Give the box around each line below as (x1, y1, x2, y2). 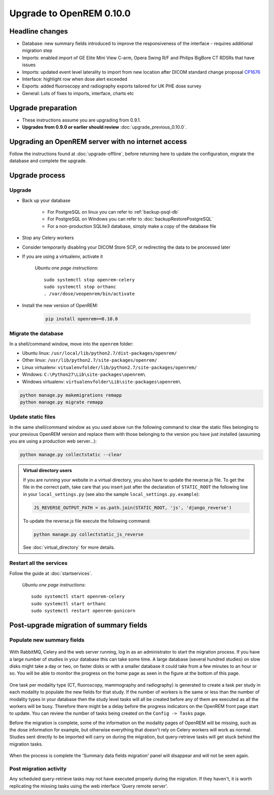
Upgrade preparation (9, 103, 77, 112)
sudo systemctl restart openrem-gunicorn (31, 608, 135, 614)
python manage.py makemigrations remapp (20, 392, 122, 398)
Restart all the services (9, 560, 68, 567)
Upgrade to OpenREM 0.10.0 (9, 8, 131, 19)
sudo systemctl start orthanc (31, 601, 107, 606)
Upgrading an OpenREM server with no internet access (9, 137, 187, 146)
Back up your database (22, 197, 71, 203)
